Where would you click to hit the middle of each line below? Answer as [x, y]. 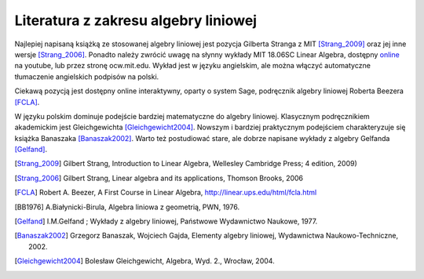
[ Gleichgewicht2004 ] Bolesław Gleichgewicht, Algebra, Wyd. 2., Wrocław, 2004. [144, 261]
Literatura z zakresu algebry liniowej [136, 20]
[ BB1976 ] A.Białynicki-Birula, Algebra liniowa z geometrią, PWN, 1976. [127, 207]
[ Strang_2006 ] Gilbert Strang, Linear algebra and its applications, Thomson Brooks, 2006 [159, 178]
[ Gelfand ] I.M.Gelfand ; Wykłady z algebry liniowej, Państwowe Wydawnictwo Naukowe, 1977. [166, 221]
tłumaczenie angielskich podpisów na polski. [87, 76]
